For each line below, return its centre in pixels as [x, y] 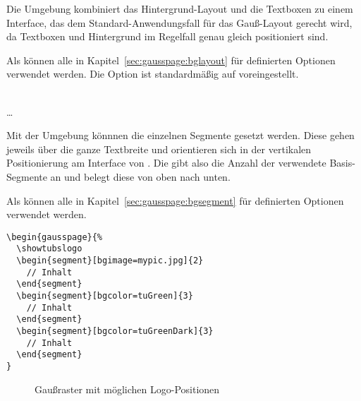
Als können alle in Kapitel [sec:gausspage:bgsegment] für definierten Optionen [175, 200]
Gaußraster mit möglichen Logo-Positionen [127, 389]
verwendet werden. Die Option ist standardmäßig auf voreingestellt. [153, 74]
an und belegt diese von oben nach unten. [140, 176]
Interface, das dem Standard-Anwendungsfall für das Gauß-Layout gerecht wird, [179, 22]
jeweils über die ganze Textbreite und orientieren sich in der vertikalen [159, 149]
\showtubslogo [49, 249]
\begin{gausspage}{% [55, 237]
